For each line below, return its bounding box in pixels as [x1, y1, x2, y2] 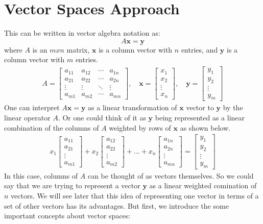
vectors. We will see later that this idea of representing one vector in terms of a [11, 190, 259, 201]
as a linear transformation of [88, 102, 177, 113]
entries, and [181, 44, 218, 55]
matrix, [66, 44, 90, 55]
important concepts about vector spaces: [4, 210, 131, 221]
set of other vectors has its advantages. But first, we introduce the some [4, 200, 229, 211]
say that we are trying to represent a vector [4, 180, 140, 191]
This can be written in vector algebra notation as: [4, 28, 160, 38]
